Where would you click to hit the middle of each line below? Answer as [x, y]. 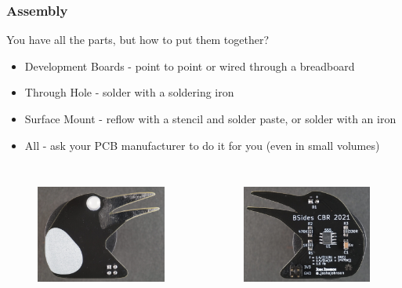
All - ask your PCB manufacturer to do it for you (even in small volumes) [202, 145]
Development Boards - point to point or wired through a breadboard [190, 66]
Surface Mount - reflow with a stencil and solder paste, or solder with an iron [210, 118]
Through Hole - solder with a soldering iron [129, 92]
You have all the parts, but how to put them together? [138, 40]
